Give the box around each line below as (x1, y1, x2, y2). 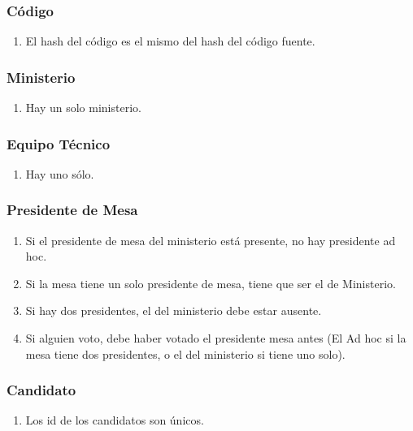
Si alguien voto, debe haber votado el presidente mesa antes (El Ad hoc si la (25, 330, 406, 347)
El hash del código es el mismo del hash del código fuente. (25, 32, 315, 50)
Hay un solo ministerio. (25, 99, 141, 116)
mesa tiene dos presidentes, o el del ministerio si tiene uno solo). (25, 345, 346, 362)
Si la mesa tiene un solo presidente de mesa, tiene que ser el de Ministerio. (25, 274, 396, 291)
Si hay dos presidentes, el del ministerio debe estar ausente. (25, 302, 322, 319)
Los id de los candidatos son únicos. (25, 412, 204, 429)
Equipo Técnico (7, 133, 111, 153)
